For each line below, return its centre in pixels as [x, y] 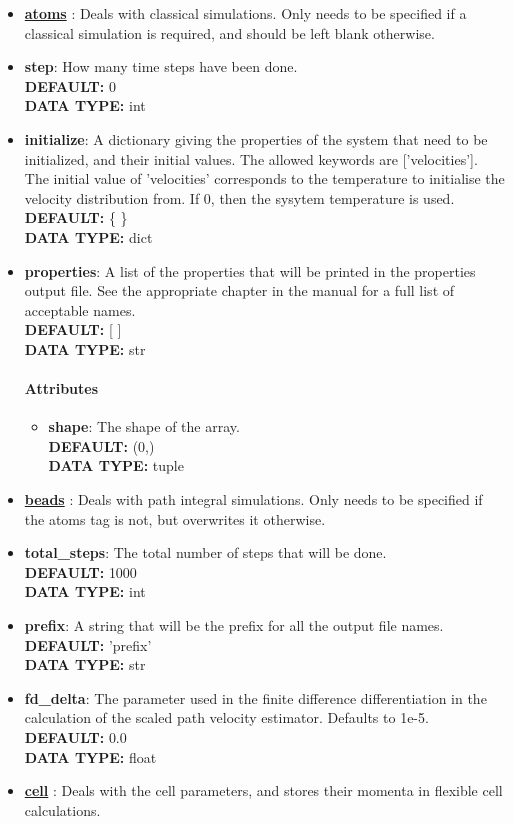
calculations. [62, 809]
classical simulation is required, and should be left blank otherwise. [229, 32]
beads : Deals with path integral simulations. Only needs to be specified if [253, 499]
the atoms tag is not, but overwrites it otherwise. [175, 518]
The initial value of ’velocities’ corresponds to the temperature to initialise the [264, 178]
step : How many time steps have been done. [161, 66]
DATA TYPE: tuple [116, 465]
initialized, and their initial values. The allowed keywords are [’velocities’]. [251, 158]
